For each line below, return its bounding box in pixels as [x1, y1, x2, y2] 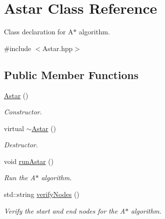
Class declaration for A [4, 27, 74, 37]
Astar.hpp [42, 43, 73, 53]
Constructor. [4, 107, 42, 117]
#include [4, 43, 31, 53]
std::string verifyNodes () [4, 189, 80, 199]
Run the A [4, 172, 35, 183]
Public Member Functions [4, 67, 138, 82]
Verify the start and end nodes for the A [4, 205, 125, 216]
